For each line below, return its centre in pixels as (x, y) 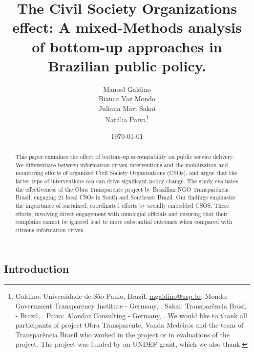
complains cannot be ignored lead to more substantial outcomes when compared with (124, 222)
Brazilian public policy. (127, 65)
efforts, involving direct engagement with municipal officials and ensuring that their (121, 213)
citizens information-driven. (50, 230)
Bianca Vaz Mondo (127, 99)
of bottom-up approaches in (127, 46)
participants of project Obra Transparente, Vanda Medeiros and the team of (129, 325)
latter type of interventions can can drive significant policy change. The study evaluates (127, 181)
